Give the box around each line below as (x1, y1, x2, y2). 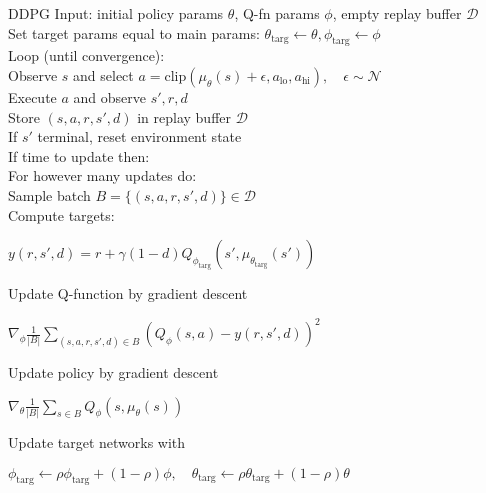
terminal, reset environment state (37, 126, 242, 147)
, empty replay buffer (332, 3, 462, 23)
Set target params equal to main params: (8, 22, 260, 43)
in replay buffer (137, 106, 232, 127)
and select (73, 64, 134, 85)
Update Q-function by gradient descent (8, 283, 248, 304)
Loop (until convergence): (8, 45, 165, 66)
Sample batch (8, 184, 91, 205)
